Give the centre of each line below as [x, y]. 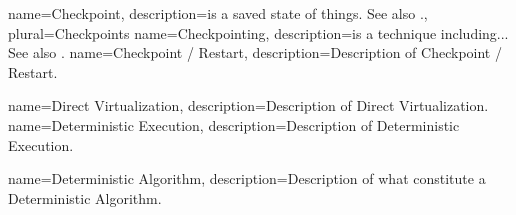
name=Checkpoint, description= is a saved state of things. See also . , [218, 13]
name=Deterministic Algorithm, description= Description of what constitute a [247, 178]
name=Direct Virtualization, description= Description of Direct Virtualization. [248, 105]
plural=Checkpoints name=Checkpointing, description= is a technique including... [258, 32]
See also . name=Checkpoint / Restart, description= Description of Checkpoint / [255, 52]
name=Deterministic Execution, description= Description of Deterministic [234, 124]
